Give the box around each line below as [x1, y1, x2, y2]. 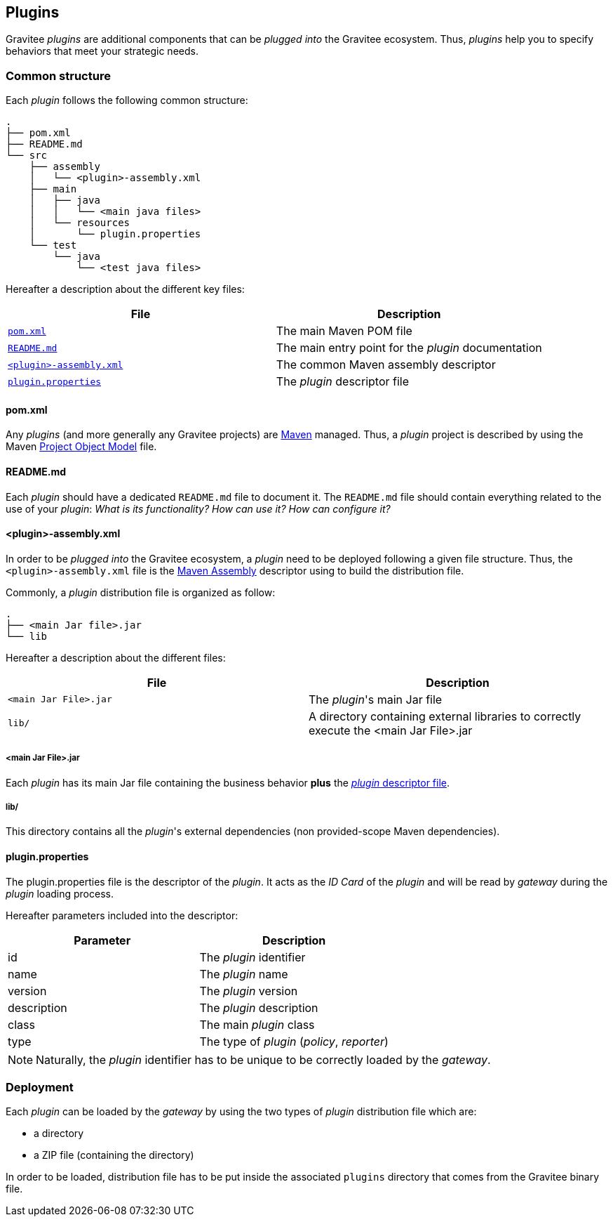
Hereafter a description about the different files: [6, 651, 226, 664]
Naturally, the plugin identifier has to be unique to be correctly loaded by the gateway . [36, 1052, 491, 1067]
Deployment [6, 1079, 74, 1094]
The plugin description [199, 1000, 318, 1015]
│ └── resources [29, 217, 130, 229]
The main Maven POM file [276, 324, 412, 339]
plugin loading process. [6, 887, 114, 900]
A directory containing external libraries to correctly [309, 709, 581, 723]
